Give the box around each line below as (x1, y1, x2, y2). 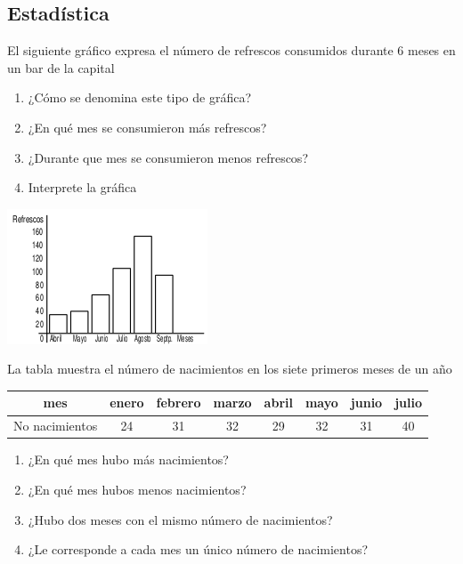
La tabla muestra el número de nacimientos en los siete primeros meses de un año (7, 359, 452, 378)
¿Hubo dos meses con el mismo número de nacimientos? (28, 510, 333, 528)
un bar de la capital (7, 58, 115, 77)
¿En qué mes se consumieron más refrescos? (28, 117, 267, 136)
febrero (156, 393, 201, 412)
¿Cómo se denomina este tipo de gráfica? (28, 88, 252, 107)
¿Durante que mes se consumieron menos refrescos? (28, 148, 308, 166)
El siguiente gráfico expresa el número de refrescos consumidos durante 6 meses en (7, 41, 456, 60)
